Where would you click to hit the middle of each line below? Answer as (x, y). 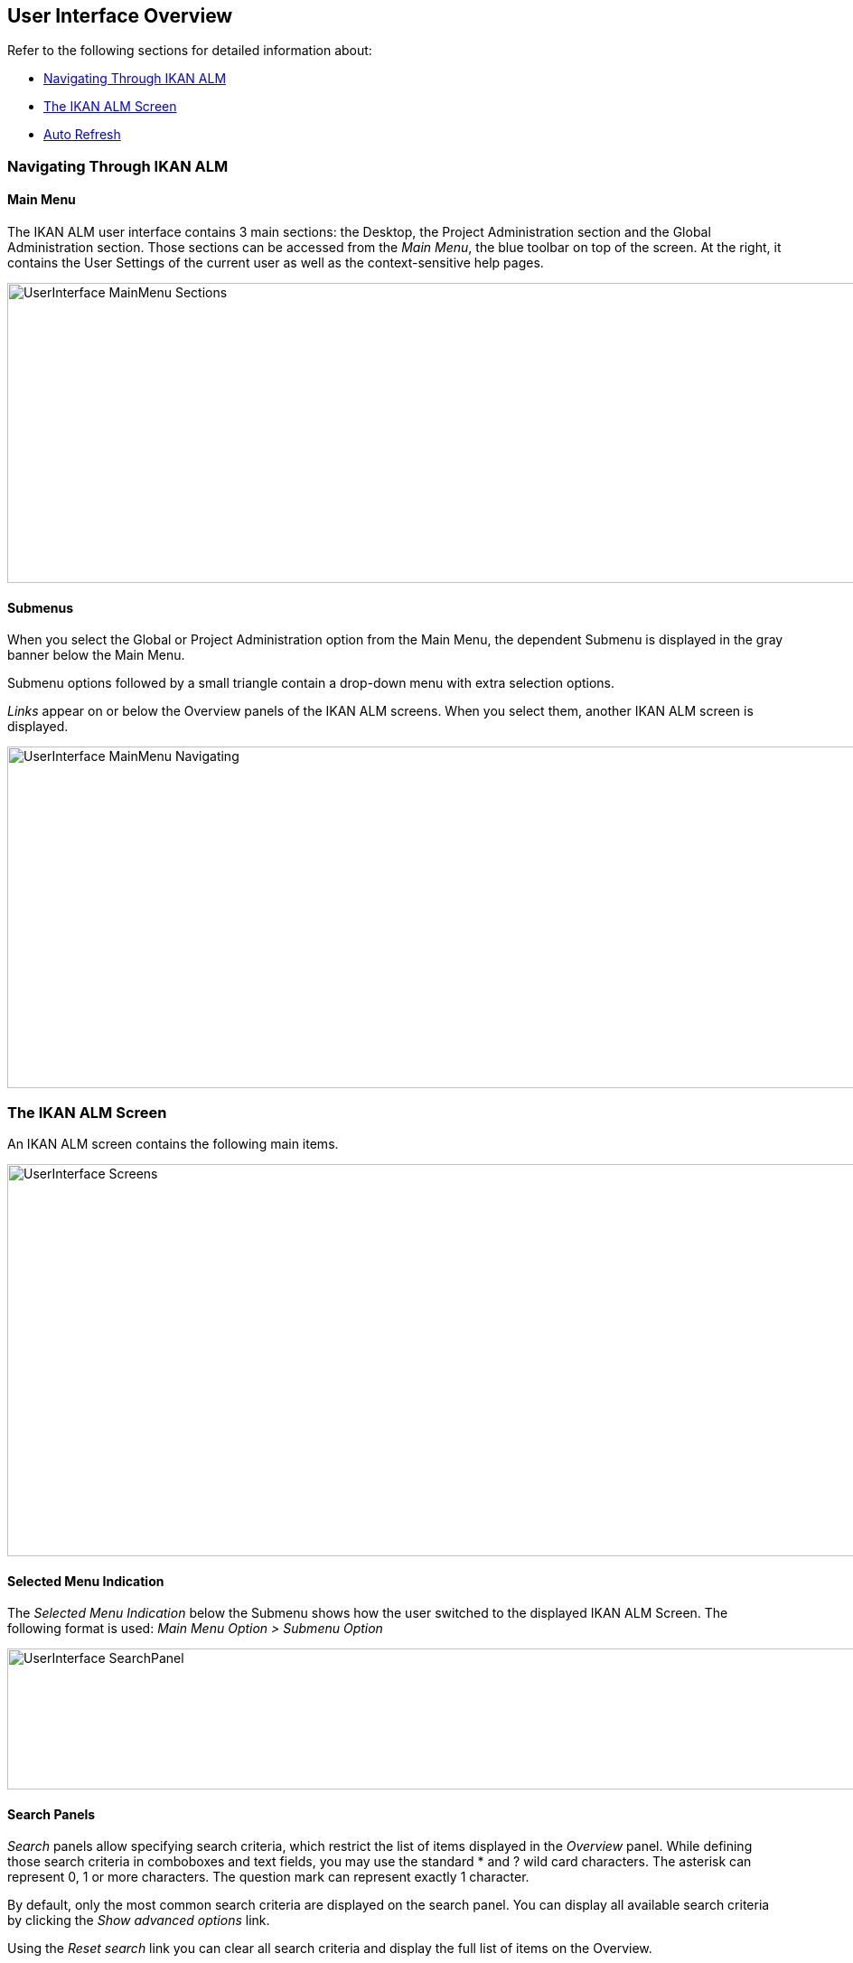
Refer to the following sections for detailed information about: (190, 51)
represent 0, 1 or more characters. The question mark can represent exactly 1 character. (268, 1877)
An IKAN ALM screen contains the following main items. (173, 1143)
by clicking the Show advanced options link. (139, 1921)
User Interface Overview (120, 16)
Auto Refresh (82, 135)
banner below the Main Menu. (96, 655)
